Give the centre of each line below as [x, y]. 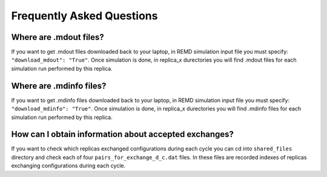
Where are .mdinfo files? [59, 85]
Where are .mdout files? [58, 37]
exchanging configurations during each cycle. [68, 166]
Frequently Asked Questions [84, 16]
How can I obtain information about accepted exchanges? [123, 134]
